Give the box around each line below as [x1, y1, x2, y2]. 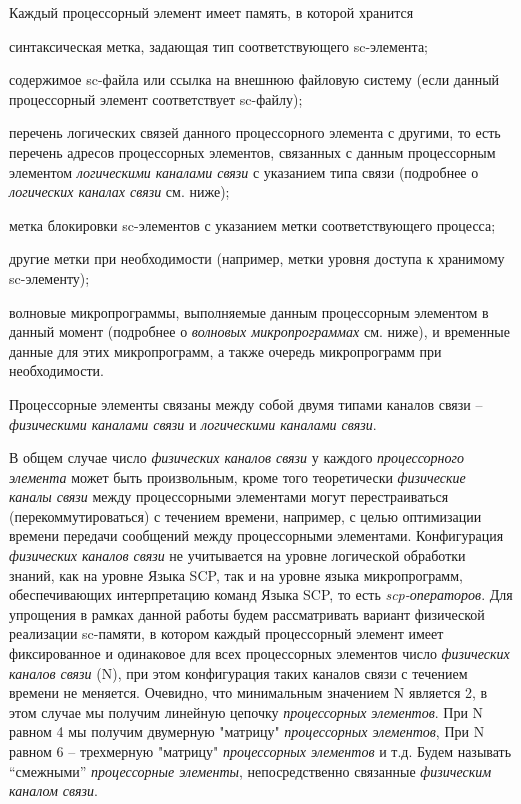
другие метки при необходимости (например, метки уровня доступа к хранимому [9, 248, 505, 269]
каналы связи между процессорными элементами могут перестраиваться [9, 486, 449, 507]
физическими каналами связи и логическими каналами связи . [9, 413, 377, 434]
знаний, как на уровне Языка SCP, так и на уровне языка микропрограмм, [9, 564, 463, 585]
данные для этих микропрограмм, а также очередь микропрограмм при [9, 340, 442, 361]
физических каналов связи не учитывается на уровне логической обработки [9, 545, 466, 566]
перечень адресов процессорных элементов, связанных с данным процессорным [9, 141, 496, 162]
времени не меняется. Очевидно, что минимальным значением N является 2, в [9, 682, 488, 703]
